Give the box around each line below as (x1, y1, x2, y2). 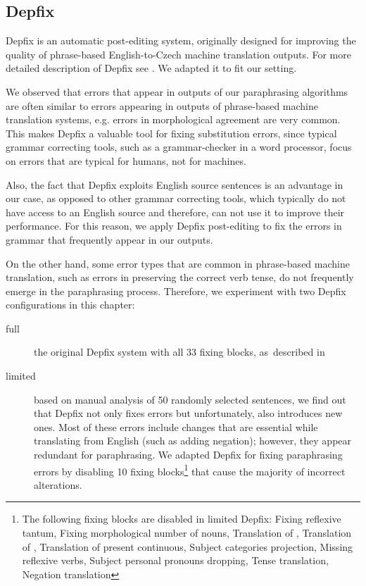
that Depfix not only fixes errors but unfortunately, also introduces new (34, 406, 343, 420)
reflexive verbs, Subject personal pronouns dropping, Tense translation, (22, 553, 329, 568)
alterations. (34, 477, 82, 492)
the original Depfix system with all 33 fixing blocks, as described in (34, 344, 325, 359)
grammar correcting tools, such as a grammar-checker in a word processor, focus (6, 139, 352, 154)
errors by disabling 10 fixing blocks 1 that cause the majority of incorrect (34, 461, 346, 478)
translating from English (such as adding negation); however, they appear (34, 433, 352, 448)
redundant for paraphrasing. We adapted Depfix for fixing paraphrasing (34, 447, 343, 462)
